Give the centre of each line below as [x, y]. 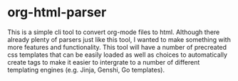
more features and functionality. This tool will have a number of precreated [117, 47]
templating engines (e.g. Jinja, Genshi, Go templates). [86, 70]
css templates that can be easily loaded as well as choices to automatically [118, 55]
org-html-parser [57, 12]
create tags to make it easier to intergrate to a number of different [104, 62]
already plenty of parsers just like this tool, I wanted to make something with [119, 39]
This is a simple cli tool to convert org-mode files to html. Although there [114, 32]
